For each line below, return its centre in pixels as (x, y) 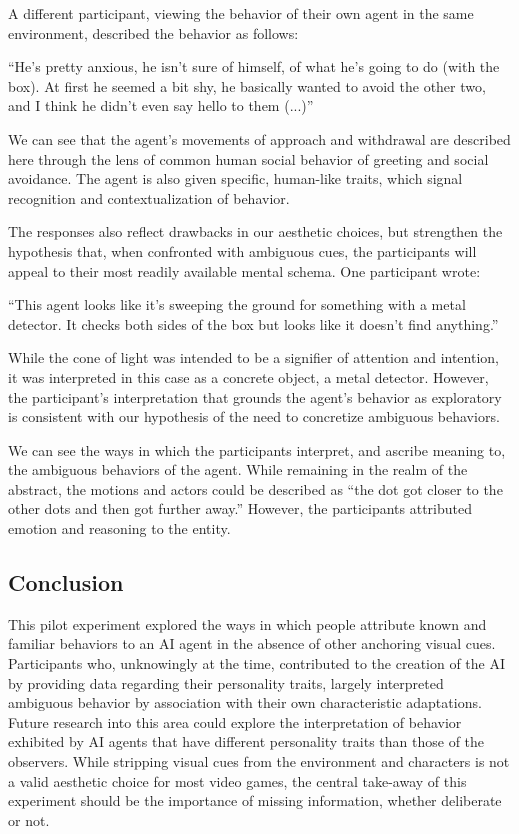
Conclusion (66, 582)
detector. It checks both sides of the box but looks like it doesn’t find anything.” (253, 323)
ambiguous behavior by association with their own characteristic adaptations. (245, 702)
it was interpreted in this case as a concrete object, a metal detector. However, (248, 376)
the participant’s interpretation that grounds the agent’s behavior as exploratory (255, 396)
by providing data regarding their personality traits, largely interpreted (226, 682)
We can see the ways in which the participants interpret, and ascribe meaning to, (257, 449)
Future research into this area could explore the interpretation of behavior (235, 721)
